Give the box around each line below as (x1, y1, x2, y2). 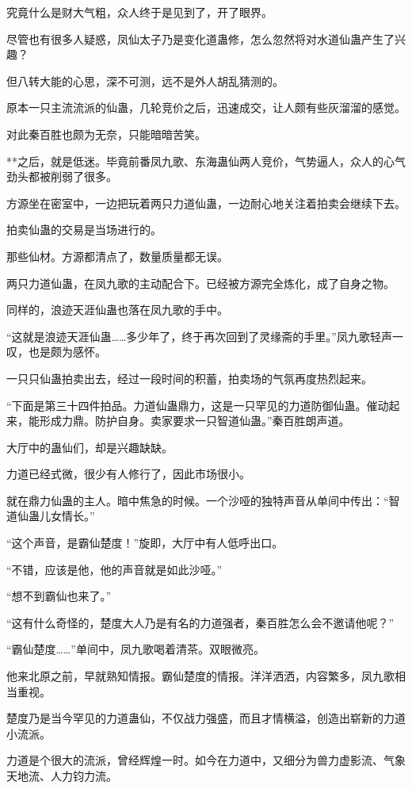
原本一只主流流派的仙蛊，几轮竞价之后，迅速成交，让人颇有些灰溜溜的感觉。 (6, 99, 406, 116)
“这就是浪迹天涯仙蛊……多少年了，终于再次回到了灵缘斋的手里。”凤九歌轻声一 (6, 327, 403, 344)
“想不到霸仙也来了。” (6, 588, 112, 604)
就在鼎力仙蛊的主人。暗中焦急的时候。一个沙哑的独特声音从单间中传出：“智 (6, 492, 400, 508)
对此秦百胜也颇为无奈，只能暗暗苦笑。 (6, 125, 206, 142)
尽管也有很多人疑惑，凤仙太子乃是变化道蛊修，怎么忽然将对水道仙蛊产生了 (6, 30, 395, 47)
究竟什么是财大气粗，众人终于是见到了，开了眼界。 (6, 4, 273, 20)
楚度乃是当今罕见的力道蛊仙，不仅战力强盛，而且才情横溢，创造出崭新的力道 (6, 710, 406, 726)
